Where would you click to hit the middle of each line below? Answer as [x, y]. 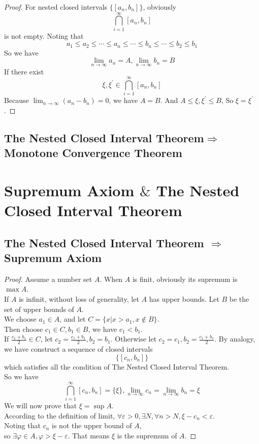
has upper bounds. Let [184, 299]
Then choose [24, 329]
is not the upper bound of [92, 425]
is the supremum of [147, 435]
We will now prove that [41, 406]
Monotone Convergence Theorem [93, 153]
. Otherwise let [134, 339]
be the [239, 299]
